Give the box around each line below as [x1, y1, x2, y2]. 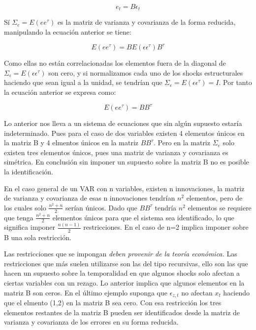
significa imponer [4, 222, 55, 232]
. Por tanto [219, 77, 252, 87]
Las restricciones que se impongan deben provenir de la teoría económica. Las [4, 248, 237, 259]
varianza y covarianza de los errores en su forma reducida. [4, 317, 179, 327]
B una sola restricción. [4, 232, 71, 242]
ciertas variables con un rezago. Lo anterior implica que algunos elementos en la [4, 277, 245, 288]
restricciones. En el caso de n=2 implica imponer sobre [83, 222, 249, 232]
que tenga [4, 212, 33, 222]
